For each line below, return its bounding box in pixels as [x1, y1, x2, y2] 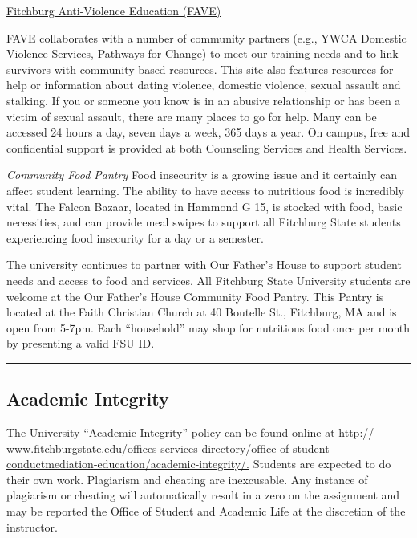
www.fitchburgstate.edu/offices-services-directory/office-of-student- [6, 439, 334, 456]
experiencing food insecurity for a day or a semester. [6, 229, 264, 246]
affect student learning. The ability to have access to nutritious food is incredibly [6, 181, 404, 198]
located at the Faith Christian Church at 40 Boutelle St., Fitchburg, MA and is [6, 304, 397, 320]
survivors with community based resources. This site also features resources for [6, 60, 394, 77]
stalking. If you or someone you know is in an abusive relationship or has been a [6, 92, 401, 108]
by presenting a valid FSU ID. [6, 335, 155, 352]
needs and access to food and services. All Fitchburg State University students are [6, 271, 411, 288]
